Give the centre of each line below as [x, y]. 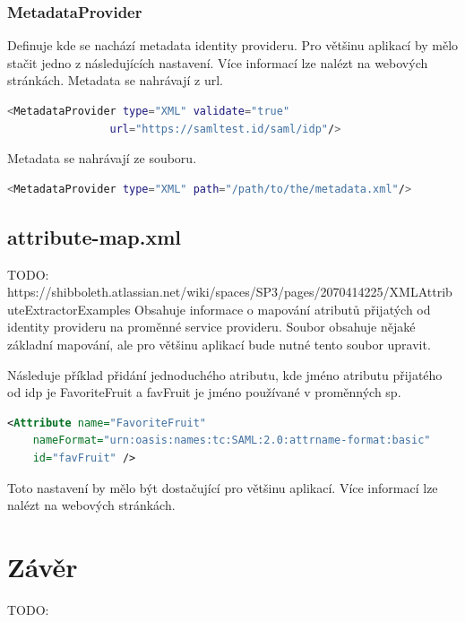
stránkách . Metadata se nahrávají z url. [116, 80]
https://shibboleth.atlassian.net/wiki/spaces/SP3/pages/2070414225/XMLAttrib [230, 292]
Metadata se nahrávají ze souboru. [102, 158]
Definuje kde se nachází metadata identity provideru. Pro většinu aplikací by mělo [233, 45]
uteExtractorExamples [69, 309]
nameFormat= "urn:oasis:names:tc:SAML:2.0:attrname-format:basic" [232, 441]
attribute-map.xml [95, 236]
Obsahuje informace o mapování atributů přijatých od [283, 309]
